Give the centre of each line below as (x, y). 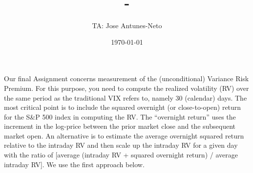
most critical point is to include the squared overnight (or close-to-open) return (123, 107)
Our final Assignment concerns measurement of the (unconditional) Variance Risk (126, 78)
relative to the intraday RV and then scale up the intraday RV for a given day (121, 145)
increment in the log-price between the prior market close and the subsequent (120, 126)
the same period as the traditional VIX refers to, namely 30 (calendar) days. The (126, 97)
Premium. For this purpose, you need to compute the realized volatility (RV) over (126, 88)
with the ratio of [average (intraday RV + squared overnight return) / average (121, 155)
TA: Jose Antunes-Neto (127, 26)
